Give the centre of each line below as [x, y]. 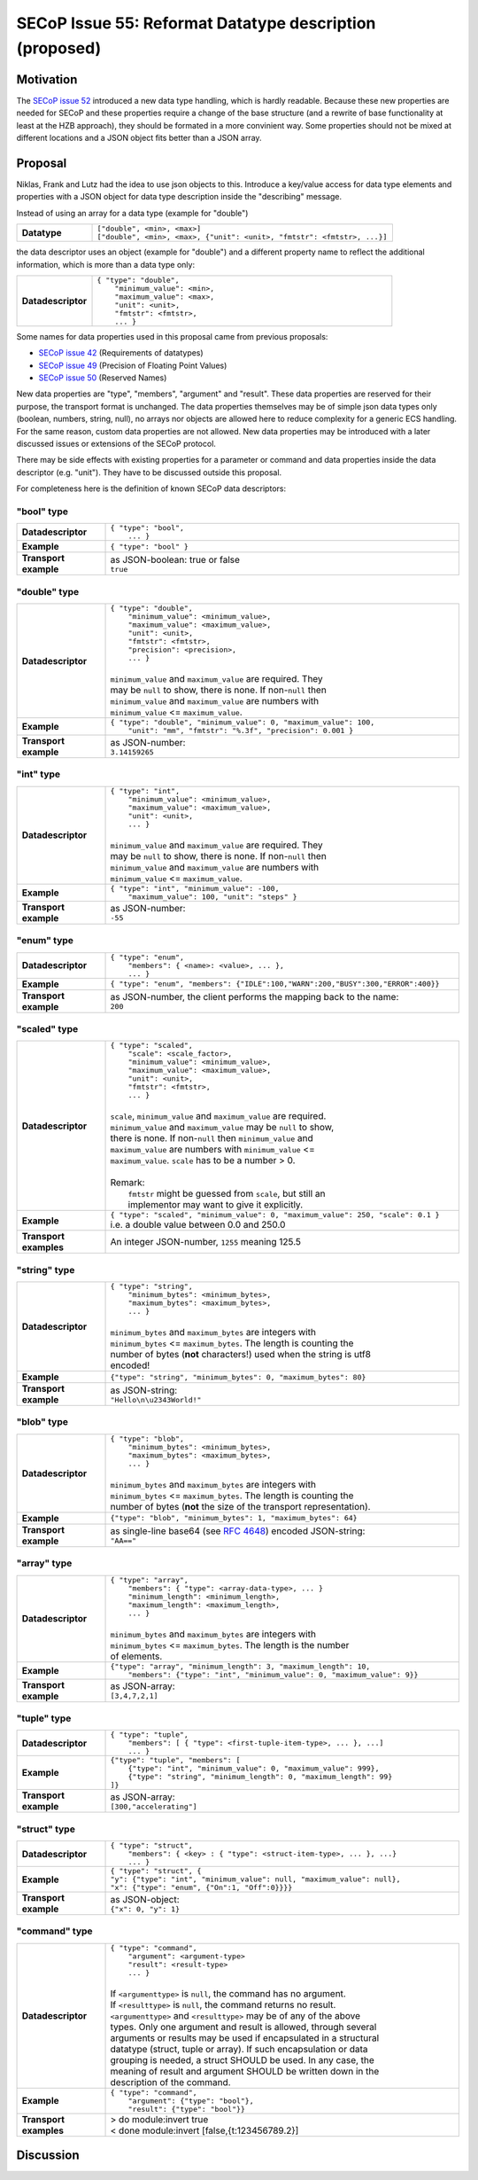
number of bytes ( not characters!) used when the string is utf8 [241, 1355]
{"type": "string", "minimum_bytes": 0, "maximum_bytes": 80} [238, 1377]
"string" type [46, 1270]
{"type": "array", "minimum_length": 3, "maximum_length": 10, [240, 1666]
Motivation [47, 79]
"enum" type [45, 941]
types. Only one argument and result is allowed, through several [243, 2027]
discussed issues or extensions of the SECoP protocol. [116, 444]
